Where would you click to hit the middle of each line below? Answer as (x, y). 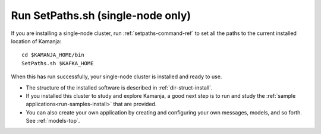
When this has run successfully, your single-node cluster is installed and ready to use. (117, 76)
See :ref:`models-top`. (53, 121)
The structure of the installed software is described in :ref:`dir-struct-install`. (119, 87)
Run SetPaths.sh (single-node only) (101, 15)
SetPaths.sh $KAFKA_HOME (58, 63)
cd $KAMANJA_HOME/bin (53, 55)
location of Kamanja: (36, 41)
